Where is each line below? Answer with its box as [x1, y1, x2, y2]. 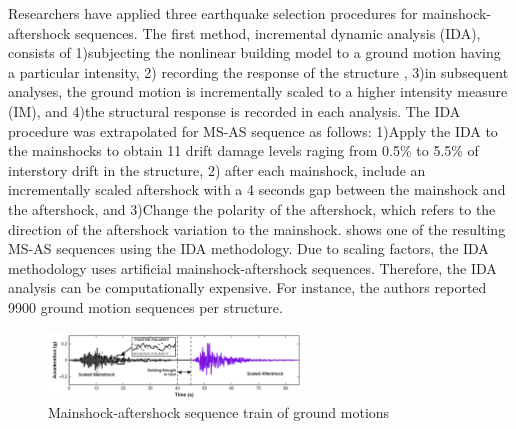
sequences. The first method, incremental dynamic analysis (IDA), [75, 22, 481, 43]
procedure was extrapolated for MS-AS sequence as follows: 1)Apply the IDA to [8, 120, 498, 141]
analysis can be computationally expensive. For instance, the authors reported [8, 277, 487, 298]
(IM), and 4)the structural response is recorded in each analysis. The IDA [8, 100, 461, 121]
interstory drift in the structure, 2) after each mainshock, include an [8, 159, 426, 180]
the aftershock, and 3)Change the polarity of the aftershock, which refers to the [8, 198, 496, 219]
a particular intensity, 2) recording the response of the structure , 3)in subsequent [8, 61, 509, 82]
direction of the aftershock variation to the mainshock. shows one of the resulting [8, 218, 506, 239]
